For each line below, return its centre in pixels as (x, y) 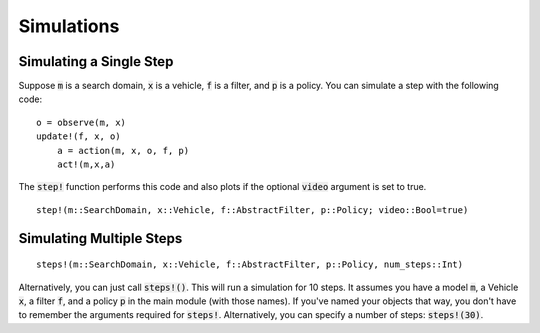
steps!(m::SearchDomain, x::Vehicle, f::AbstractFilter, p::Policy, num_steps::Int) (250, 264)
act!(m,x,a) (86, 164)
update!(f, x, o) (78, 136)
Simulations (69, 26)
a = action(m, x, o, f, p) (123, 150)
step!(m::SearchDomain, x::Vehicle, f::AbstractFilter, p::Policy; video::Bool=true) (252, 209)
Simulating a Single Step (96, 61)
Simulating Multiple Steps (100, 238)
